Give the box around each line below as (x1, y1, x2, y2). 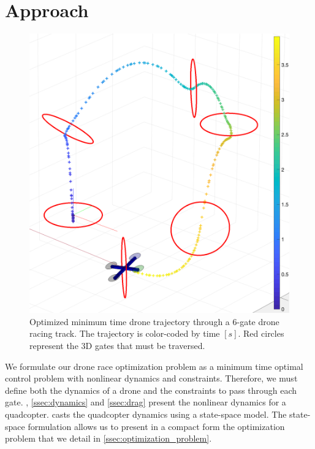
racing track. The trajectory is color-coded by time (29, 327, 220, 340)
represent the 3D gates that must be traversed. (29, 339, 205, 352)
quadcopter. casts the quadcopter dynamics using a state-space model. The (5, 407, 287, 420)
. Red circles (238, 327, 284, 340)
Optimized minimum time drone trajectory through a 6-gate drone (29, 315, 279, 328)
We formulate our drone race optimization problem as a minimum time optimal (5, 359, 303, 372)
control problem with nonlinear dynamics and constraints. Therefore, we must (5, 372, 298, 385)
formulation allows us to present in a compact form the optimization (28, 420, 285, 432)
